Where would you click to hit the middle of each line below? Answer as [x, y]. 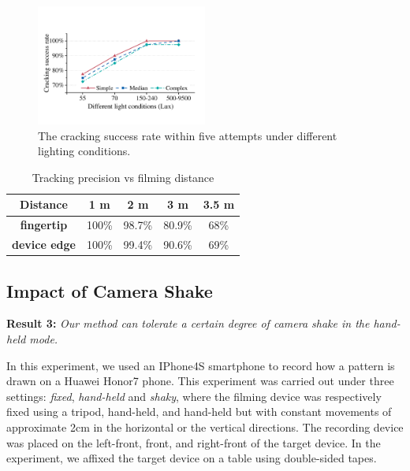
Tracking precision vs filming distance [123, 177]
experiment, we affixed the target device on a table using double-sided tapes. [192, 458]
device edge [44, 245]
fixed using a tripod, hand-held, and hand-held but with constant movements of [199, 412]
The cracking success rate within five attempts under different [188, 135]
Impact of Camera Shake [110, 290]
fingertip [44, 225]
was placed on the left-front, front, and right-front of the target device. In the [194, 442]
